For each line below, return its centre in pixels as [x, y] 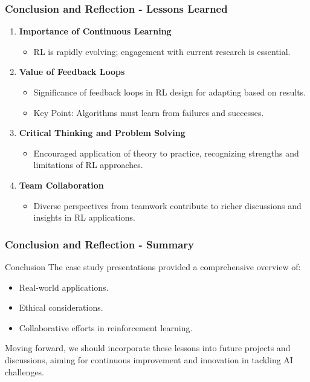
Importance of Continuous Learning [95, 31]
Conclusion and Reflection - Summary [100, 244]
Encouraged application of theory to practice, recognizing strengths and [166, 153]
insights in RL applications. [84, 217]
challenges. [25, 371]
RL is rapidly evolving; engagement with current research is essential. [162, 51]
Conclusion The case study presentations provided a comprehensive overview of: [153, 266]
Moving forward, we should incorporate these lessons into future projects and [148, 348]
